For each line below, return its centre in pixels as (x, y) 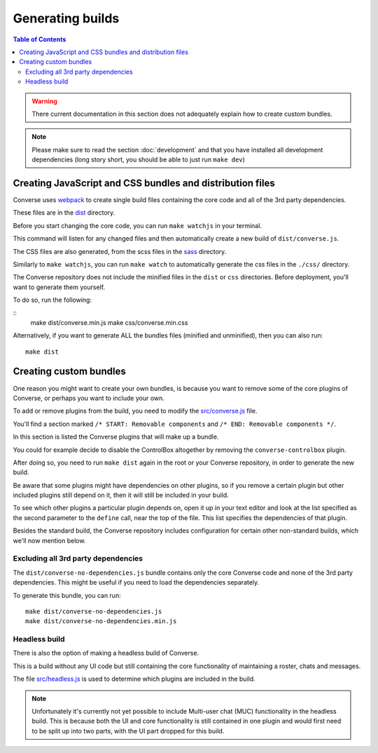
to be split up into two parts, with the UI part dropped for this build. (128, 731)
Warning (44, 101)
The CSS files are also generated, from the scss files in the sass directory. (120, 251)
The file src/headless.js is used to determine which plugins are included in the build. (134, 679)
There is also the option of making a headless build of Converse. (106, 653)
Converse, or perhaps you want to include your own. (89, 398)
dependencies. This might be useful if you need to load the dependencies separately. (136, 582)
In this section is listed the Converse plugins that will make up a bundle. (116, 437)
